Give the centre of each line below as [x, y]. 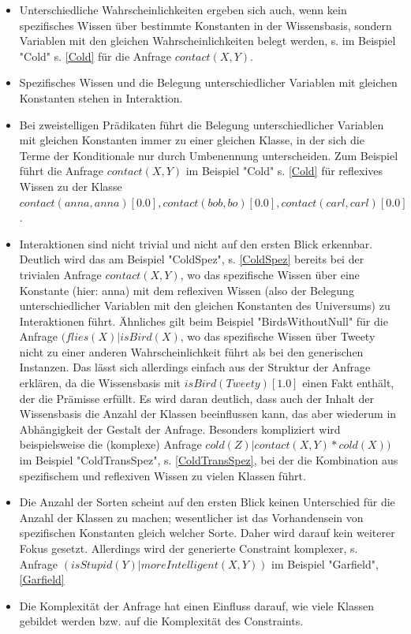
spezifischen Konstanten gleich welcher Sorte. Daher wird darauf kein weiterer [207, 533]
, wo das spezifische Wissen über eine [270, 274]
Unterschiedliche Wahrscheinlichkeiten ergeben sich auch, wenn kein [183, 9]
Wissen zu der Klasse [71, 186]
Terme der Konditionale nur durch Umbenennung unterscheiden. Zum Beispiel [209, 155]
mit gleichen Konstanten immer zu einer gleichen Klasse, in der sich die [192, 140]
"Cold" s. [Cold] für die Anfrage [95, 56]
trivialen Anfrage [60, 274]
